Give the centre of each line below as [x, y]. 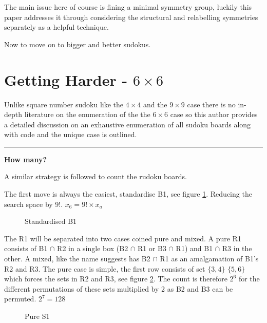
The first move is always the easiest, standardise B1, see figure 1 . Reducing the [128, 194]
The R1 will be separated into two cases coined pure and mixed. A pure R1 [123, 238]
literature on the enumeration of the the [87, 114]
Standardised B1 [51, 221]
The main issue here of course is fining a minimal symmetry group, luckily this [128, 7]
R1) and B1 [194, 248]
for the [249, 279]
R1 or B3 [152, 248]
